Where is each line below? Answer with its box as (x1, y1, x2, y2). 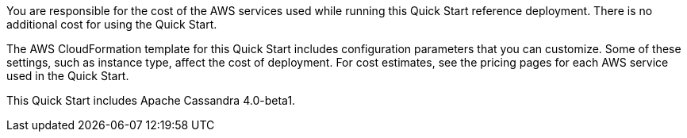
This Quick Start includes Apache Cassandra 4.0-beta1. (6, 94, 296, 107)
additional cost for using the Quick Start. (6, 17, 217, 31)
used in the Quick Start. (6, 69, 129, 82)
